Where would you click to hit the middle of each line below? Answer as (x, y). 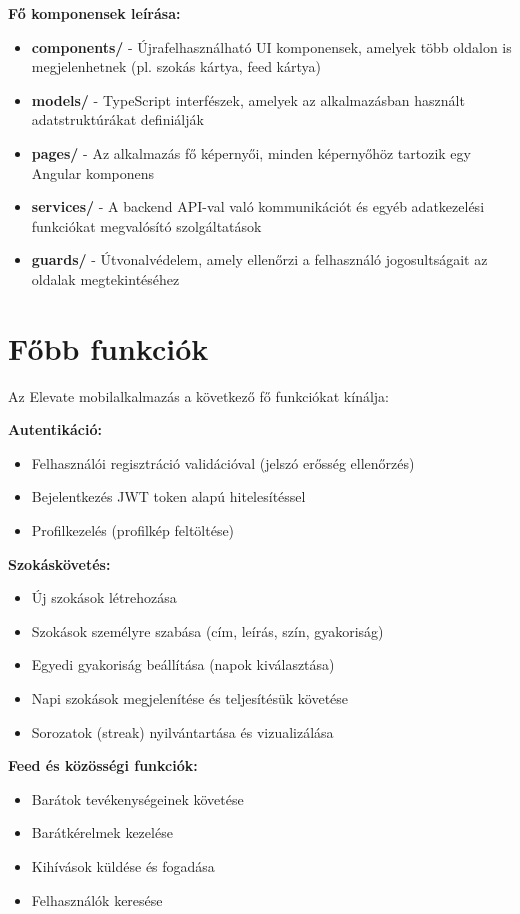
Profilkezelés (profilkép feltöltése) (133, 530)
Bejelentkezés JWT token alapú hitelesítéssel (168, 496)
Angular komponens (93, 172)
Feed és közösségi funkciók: (103, 765)
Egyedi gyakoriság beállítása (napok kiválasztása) (183, 664)
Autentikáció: (55, 429)
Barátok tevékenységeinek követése (137, 798)
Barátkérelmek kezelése (102, 832)
